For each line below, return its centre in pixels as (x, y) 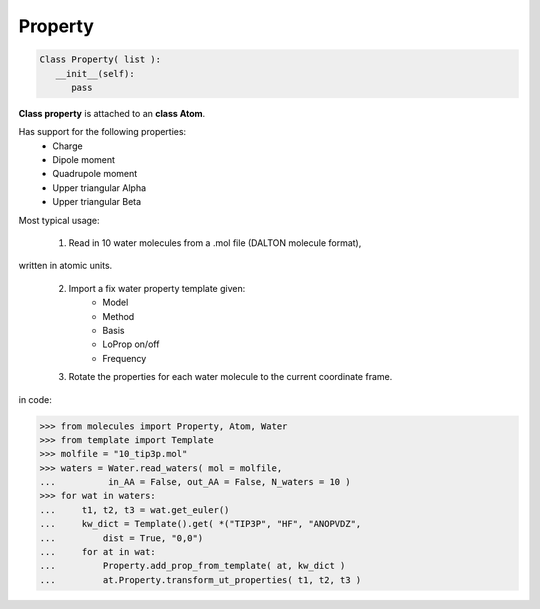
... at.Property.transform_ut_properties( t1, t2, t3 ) (200, 579)
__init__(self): (95, 73)
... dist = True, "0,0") (121, 538)
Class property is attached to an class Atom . (112, 113)
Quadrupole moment (95, 174)
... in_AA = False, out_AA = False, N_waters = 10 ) (195, 482)
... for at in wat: (98, 552)
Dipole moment (83, 160)
